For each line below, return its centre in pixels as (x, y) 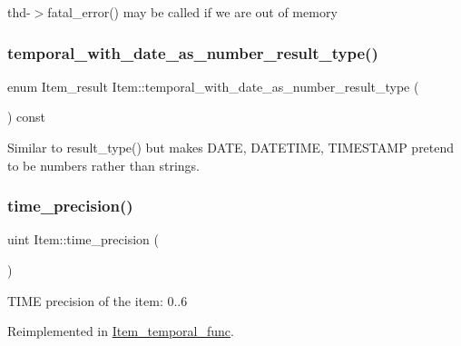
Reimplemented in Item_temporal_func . (121, 331)
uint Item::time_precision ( (83, 239)
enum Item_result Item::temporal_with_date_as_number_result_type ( (213, 86)
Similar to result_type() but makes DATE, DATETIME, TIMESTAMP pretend (231, 147)
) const (27, 117)
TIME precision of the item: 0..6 (98, 300)
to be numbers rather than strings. (103, 165)
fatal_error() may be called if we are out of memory (192, 12)
